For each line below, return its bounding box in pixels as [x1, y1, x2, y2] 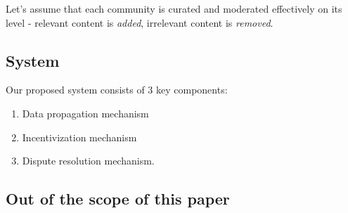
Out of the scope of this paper [6, 188, 230, 209]
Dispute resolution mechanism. [22, 153, 155, 168]
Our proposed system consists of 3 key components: [6, 82, 228, 97]
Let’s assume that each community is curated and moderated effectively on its [6, 1, 342, 15]
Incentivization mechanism [22, 129, 137, 144]
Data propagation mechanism [22, 105, 149, 120]
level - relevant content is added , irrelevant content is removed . [6, 15, 273, 30]
